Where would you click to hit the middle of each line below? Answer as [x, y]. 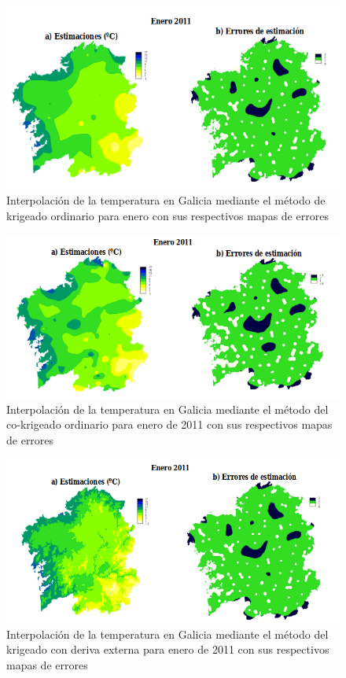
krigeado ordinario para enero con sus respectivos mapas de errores [167, 216]
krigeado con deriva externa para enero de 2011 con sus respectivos [168, 649]
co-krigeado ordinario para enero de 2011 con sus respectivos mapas [169, 424]
